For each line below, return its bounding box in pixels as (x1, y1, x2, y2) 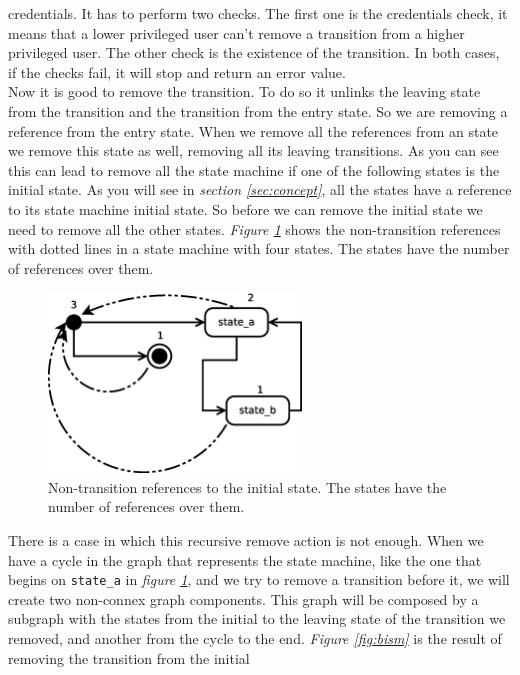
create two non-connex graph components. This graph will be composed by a (8, 588, 479, 609)
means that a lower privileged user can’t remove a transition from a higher (8, 22, 465, 43)
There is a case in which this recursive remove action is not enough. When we (8, 529, 484, 550)
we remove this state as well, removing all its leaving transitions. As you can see (8, 140, 499, 161)
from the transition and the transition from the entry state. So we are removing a (8, 100, 508, 121)
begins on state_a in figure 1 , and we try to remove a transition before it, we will (8, 569, 510, 590)
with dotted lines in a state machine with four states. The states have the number (8, 238, 510, 259)
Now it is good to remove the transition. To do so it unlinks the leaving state (8, 81, 481, 102)
